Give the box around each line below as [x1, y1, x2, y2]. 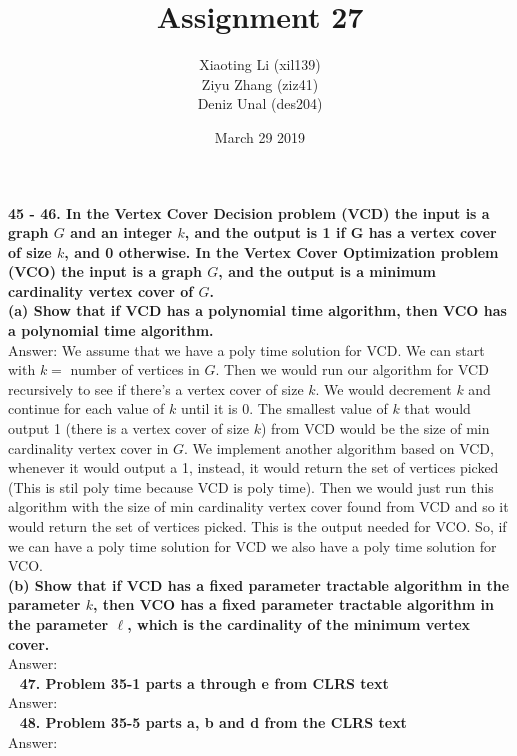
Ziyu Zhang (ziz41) [201, 73, 319, 94]
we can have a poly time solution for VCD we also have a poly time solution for [8, 535, 497, 556]
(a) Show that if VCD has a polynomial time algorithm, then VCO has [8, 300, 507, 321]
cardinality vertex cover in [8, 437, 169, 458]
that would [404, 398, 471, 419]
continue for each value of [8, 398, 165, 419]
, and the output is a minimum [218, 261, 436, 282]
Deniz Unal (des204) [197, 93, 323, 114]
